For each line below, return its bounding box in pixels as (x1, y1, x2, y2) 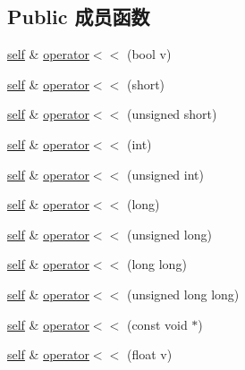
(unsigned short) (126, 105, 217, 123)
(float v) (126, 345, 173, 364)
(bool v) (126, 45, 172, 63)
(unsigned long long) (126, 284, 240, 303)
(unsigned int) (126, 164, 204, 183)
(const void (126, 315, 188, 333)
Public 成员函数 (7, 3, 150, 30)
